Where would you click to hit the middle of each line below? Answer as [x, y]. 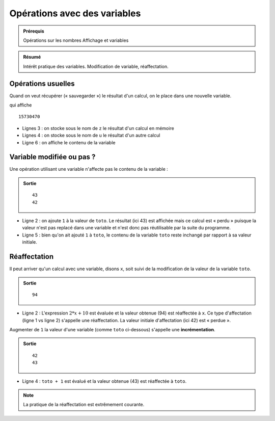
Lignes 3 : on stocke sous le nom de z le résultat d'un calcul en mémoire [98, 128]
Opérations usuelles [42, 83]
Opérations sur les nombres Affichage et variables [76, 40]
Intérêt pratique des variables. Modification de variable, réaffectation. [96, 66]
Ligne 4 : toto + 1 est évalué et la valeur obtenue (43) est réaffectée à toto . [104, 381]
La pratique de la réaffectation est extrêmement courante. [84, 405]
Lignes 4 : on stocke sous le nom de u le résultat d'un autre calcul [91, 136]
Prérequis [34, 31]
